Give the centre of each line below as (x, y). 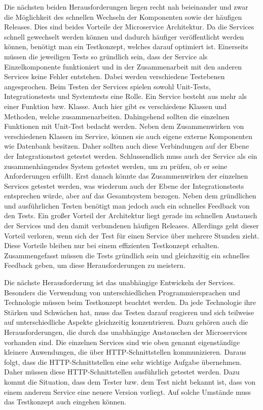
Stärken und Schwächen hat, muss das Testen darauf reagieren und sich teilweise (129, 312)
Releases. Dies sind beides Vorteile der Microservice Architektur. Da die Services (129, 27)
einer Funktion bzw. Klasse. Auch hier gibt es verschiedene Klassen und (116, 106)
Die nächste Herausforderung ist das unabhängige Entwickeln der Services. (120, 282)
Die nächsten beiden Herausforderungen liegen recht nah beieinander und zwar (126, 7)
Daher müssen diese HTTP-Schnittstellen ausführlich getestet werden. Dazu (122, 372)
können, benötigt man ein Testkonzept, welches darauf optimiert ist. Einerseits (126, 46)
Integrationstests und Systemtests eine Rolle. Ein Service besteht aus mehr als (126, 96)
